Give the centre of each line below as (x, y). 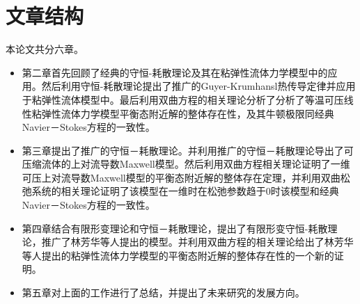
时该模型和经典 (305, 191)
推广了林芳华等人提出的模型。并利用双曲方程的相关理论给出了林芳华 (197, 242)
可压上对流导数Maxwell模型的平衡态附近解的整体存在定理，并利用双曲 (181, 177)
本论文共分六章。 (45, 49)
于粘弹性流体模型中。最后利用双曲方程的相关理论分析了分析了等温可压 (183, 99)
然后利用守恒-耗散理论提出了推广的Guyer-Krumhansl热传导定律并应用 (198, 86)
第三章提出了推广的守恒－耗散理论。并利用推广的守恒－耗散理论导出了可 (188, 150)
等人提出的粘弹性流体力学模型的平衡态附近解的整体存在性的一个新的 (178, 255)
